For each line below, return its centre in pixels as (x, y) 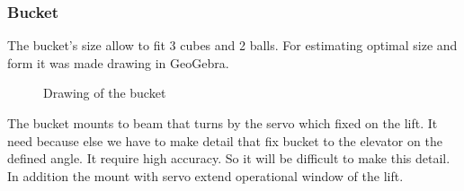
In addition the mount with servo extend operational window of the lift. (205, 175)
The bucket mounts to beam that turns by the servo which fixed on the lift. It (223, 123)
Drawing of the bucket (105, 93)
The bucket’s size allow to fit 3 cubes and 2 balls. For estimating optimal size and (232, 45)
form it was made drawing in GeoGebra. (118, 62)
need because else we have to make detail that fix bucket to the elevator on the (225, 140)
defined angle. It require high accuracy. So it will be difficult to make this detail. (229, 158)
